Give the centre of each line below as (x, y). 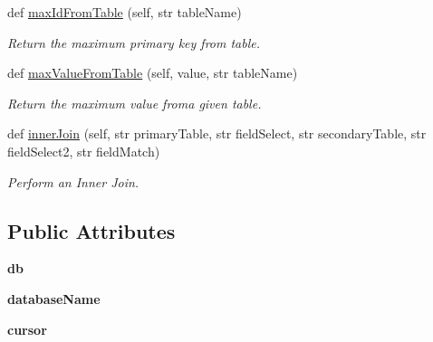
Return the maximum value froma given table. (135, 103)
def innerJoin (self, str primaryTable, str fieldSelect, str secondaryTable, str (217, 133)
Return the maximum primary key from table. (134, 42)
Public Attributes (91, 230)
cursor (27, 329)
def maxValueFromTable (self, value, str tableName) (153, 73)
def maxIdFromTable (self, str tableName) (125, 12)
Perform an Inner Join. (73, 181)
